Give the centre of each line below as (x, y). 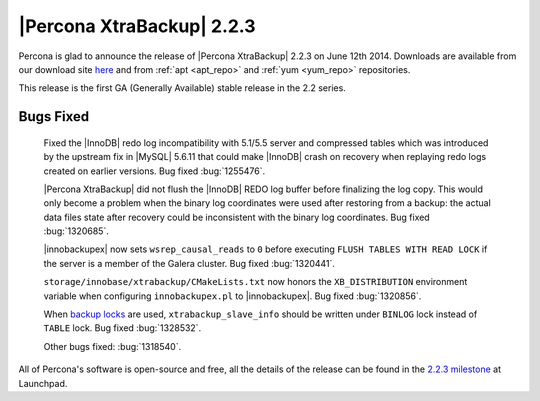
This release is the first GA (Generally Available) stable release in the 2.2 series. (182, 88)
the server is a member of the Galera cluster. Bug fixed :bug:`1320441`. (189, 263)
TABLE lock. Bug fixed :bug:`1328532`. (122, 328)
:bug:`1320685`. (76, 231)
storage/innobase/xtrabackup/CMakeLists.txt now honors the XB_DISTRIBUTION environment (255, 282)
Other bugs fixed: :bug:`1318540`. (112, 346)
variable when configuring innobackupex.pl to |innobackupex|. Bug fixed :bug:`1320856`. (232, 296)
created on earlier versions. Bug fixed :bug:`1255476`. (154, 171)
